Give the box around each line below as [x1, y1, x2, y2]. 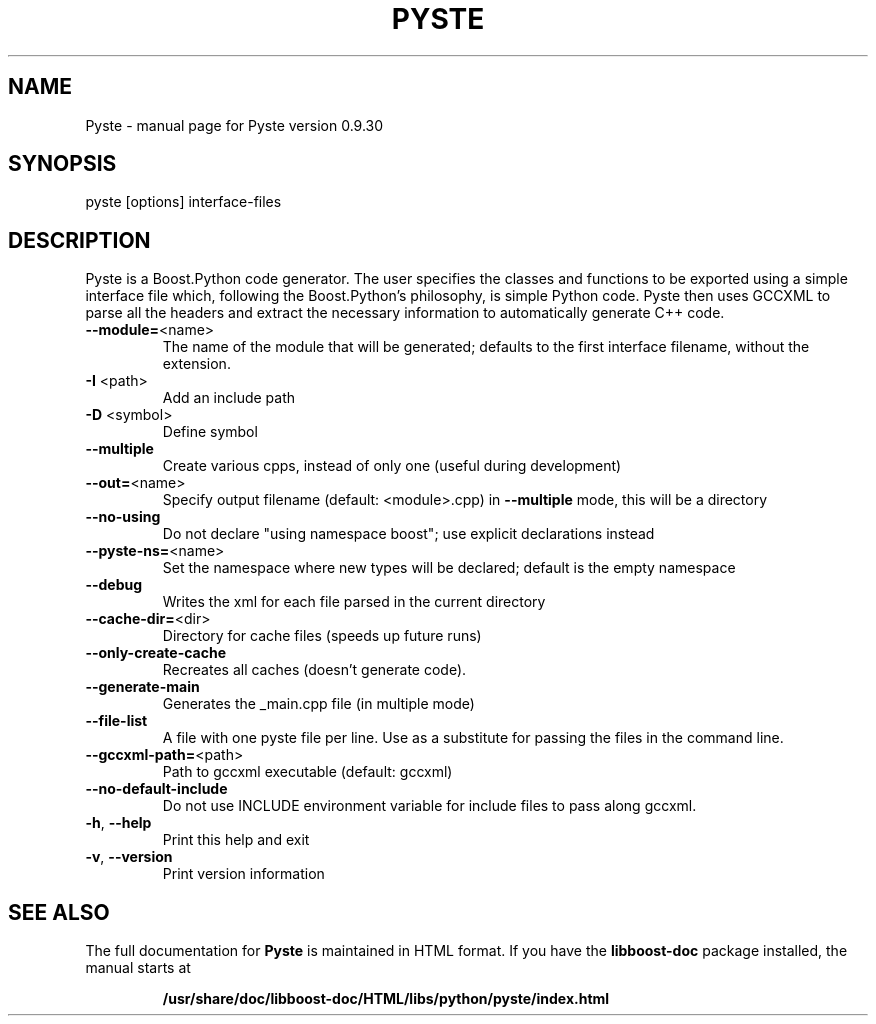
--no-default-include [85, 780, 228, 798]
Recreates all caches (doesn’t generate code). [162, 661, 467, 679]
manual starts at [85, 959, 191, 977]
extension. [162, 355, 231, 373]
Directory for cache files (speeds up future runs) [162, 627, 482, 645]
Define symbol [162, 423, 258, 441]
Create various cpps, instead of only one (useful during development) [162, 457, 622, 475]
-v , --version [85, 848, 173, 866]
